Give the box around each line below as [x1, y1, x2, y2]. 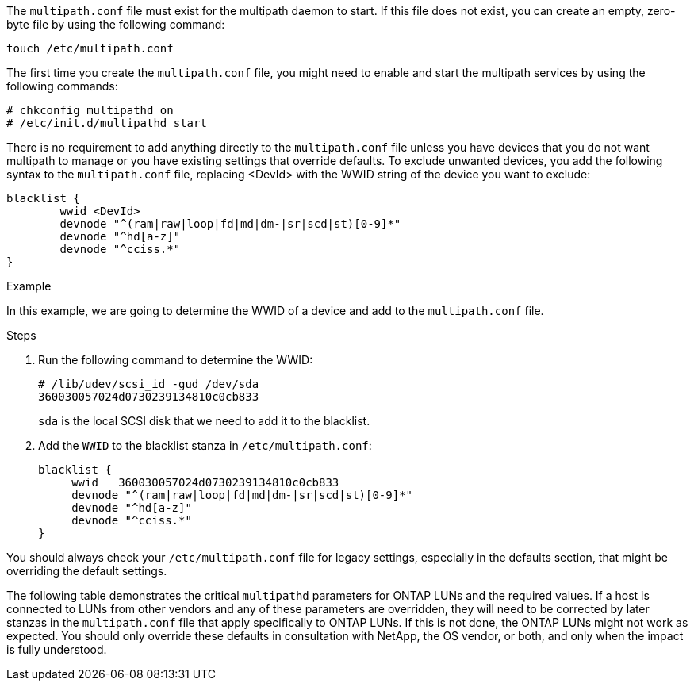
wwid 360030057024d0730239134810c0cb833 [71, 476, 339, 489]
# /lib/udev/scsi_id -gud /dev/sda [38, 378, 259, 390]
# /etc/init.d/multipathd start [6, 117, 207, 129]
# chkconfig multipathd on [6, 104, 174, 117]
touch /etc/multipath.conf [6, 42, 174, 55]
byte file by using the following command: [6, 17, 225, 31]
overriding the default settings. [6, 564, 167, 578]
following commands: [6, 79, 118, 93]
